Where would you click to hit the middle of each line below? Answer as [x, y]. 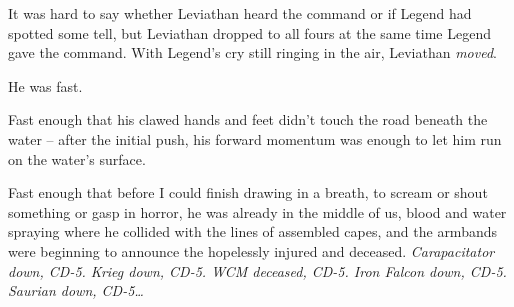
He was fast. [45, 85]
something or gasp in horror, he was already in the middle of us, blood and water [257, 211]
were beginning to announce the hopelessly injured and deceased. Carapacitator [251, 250]
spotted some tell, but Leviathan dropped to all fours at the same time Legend [249, 32]
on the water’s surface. [77, 158]
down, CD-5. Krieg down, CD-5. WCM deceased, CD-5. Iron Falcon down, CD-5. [257, 270]
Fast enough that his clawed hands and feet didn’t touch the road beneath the [248, 119]
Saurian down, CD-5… [76, 290]
